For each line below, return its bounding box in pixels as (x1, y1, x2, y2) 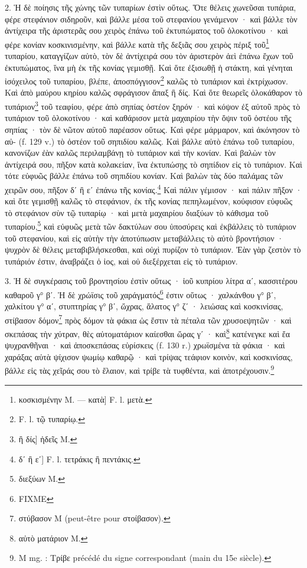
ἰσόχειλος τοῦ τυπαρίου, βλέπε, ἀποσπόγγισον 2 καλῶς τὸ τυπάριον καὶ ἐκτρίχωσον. (5, 73, 288, 87)
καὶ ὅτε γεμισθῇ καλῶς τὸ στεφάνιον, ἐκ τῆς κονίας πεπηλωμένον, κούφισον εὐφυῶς (5, 195, 293, 207)
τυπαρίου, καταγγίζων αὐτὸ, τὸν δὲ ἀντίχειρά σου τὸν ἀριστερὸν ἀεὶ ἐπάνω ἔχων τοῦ (5, 50, 293, 62)
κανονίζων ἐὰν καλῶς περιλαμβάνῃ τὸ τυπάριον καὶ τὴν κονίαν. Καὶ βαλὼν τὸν (5, 146, 276, 159)
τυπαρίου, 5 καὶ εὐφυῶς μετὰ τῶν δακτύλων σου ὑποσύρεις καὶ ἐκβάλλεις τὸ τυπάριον (5, 218, 296, 232)
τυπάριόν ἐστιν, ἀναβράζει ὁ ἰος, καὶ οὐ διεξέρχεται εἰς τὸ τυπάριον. (5, 254, 238, 267)
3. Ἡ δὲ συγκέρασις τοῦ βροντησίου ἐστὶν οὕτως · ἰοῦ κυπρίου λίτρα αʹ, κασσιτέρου (5, 275, 298, 287)
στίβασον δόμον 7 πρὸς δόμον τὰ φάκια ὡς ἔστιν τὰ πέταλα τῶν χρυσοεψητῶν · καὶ (5, 312, 292, 326)
